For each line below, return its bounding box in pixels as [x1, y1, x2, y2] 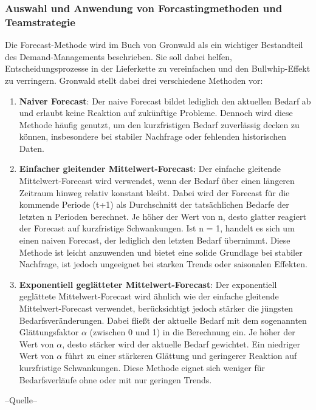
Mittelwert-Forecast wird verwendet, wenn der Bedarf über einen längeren [19, 174, 295, 187]
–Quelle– [5, 394, 37, 406]
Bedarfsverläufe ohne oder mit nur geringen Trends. [19, 373, 212, 386]
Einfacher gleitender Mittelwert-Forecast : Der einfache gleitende [19, 162, 281, 175]
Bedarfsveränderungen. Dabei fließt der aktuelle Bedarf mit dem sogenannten [19, 313, 307, 326]
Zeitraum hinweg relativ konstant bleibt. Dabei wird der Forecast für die [19, 186, 290, 199]
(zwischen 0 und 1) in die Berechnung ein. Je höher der [89, 326, 295, 338]
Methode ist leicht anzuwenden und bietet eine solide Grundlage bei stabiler [19, 245, 303, 258]
